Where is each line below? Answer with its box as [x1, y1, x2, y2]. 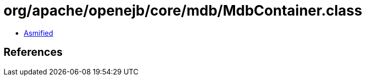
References [4, 46, 63, 59]
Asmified [24, 28, 54, 37]
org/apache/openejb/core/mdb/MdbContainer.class [4, 2, 362, 19]
